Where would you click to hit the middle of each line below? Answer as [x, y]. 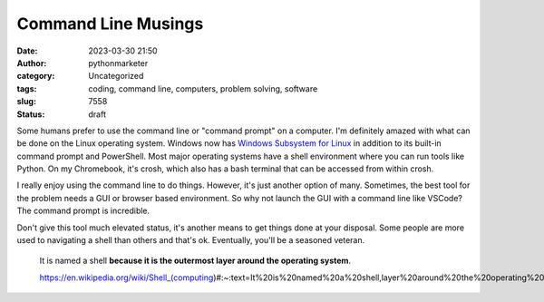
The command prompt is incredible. [83, 211]
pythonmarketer [118, 63]
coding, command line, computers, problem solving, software [203, 88]
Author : [32, 63]
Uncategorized [116, 76]
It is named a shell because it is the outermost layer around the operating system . [195, 261]
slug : [26, 102]
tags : [27, 88]
